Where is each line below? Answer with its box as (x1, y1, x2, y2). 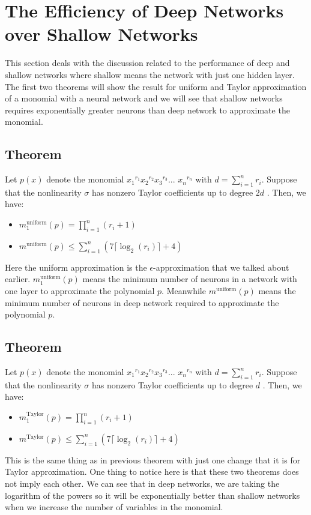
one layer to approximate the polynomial (5, 285, 155, 297)
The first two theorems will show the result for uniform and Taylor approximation (5, 80, 307, 92)
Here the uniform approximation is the (5, 261, 147, 273)
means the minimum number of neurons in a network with (82, 273, 297, 285)
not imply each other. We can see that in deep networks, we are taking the (5, 477, 280, 489)
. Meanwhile (162, 285, 206, 297)
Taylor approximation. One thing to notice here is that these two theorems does (5, 465, 299, 478)
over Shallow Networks (5, 22, 198, 46)
